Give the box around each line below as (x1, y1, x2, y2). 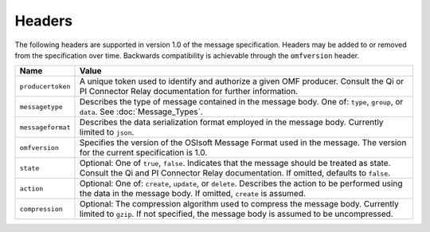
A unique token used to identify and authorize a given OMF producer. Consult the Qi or (79, 76, 405, 87)
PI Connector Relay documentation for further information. (79, 86, 299, 97)
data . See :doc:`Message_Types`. (79, 106, 203, 117)
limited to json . (79, 127, 135, 138)
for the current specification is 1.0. (79, 147, 208, 159)
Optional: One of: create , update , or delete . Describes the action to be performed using (79, 178, 403, 189)
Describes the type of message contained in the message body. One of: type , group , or (79, 96, 404, 108)
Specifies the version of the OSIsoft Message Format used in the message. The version (79, 137, 407, 148)
